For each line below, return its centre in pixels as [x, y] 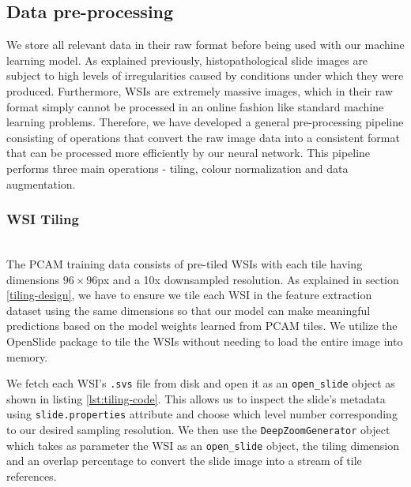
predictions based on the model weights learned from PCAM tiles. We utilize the [202, 326]
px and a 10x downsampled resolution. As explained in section [248, 279]
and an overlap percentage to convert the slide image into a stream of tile [184, 461]
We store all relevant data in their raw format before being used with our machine [205, 45]
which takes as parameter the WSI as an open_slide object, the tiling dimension [203, 445]
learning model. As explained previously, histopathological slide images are [187, 60]
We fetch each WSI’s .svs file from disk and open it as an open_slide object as [201, 383]
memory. [27, 356]
